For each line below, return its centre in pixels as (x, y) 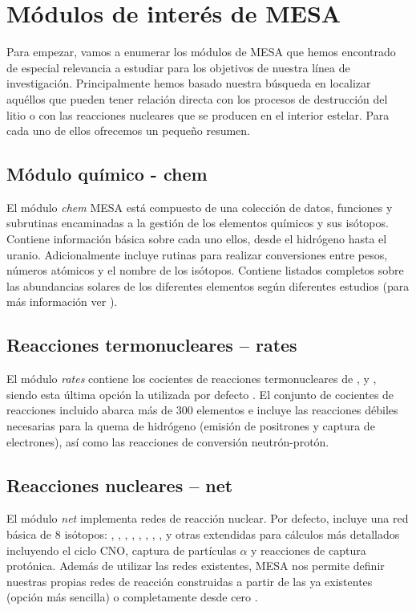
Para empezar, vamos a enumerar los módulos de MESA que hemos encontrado (201, 52)
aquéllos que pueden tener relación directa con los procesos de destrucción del (197, 98)
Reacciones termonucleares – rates (152, 345)
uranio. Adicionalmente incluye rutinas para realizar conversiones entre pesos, (197, 254)
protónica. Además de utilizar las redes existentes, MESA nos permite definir (196, 566)
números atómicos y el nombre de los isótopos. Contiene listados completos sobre (205, 270)
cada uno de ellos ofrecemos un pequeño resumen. (129, 130)
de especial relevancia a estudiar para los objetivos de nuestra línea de (178, 67)
